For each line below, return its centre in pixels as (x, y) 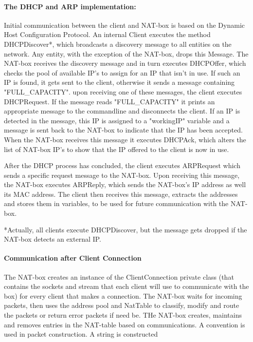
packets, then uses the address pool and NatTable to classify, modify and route (122, 305)
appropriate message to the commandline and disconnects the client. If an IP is (122, 111)
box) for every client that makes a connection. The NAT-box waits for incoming (123, 295)
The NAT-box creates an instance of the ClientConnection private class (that (119, 276)
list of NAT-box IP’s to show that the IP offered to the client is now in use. (117, 149)
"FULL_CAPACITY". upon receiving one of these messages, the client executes (123, 91)
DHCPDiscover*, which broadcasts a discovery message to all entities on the (118, 44)
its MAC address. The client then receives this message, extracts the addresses (121, 194)
